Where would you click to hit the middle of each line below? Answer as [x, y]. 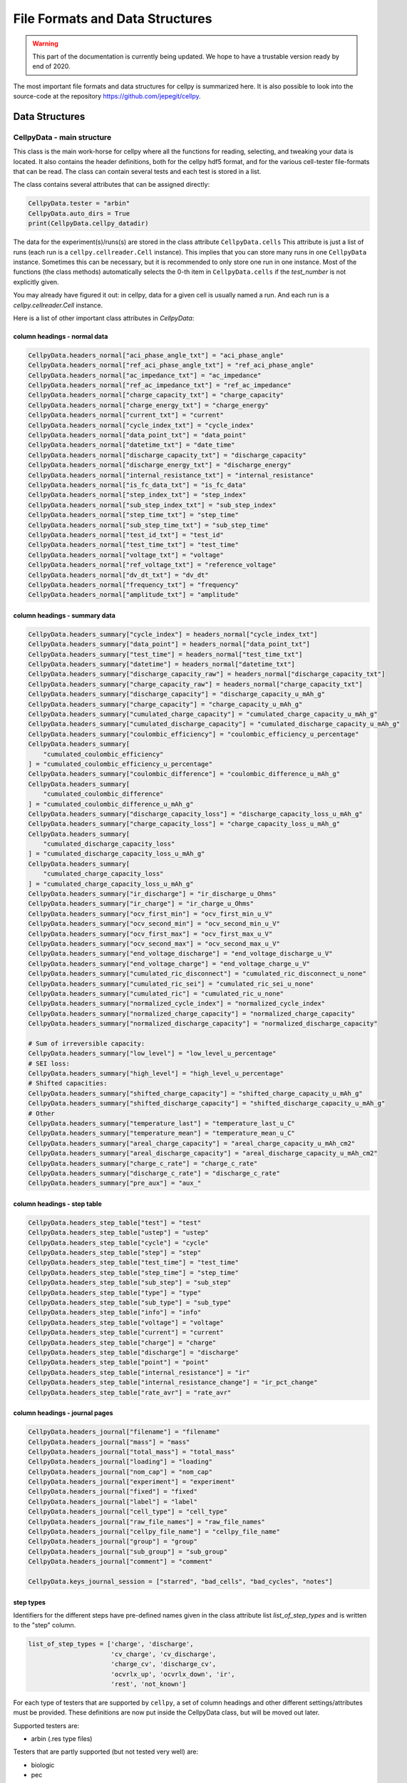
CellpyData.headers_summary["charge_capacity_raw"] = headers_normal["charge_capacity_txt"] [195, 684]
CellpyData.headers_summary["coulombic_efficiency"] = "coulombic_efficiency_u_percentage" [194, 734]
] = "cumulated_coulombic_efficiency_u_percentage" [120, 764]
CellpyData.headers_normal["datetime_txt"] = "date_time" [132, 445]
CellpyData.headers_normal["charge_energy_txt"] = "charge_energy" [149, 405]
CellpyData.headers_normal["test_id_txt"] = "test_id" [126, 535]
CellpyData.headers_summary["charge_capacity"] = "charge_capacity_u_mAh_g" [165, 704]
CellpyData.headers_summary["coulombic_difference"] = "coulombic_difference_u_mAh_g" [184, 774]
